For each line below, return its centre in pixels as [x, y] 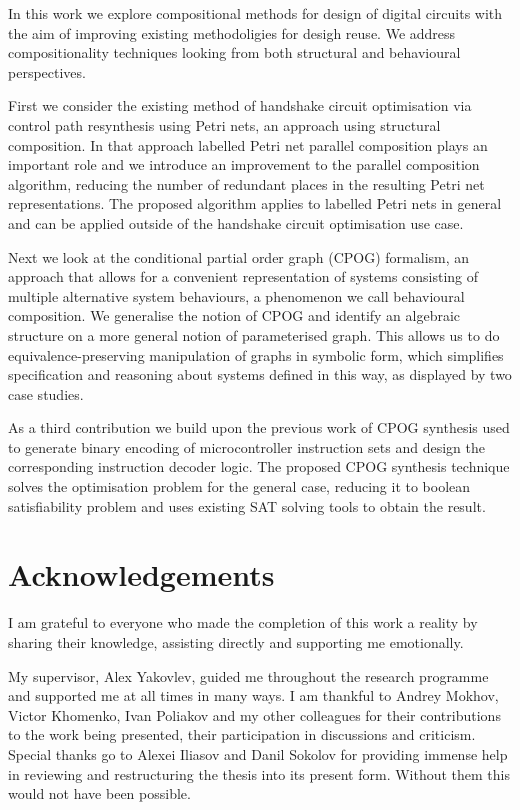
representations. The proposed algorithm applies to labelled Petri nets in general [255, 203]
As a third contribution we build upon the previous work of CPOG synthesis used [259, 427]
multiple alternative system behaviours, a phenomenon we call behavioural [236, 295]
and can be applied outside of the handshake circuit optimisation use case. [236, 222]
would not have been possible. [99, 793]
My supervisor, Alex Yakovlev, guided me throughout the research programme [248, 675]
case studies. [46, 393]
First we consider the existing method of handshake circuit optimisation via [240, 105]
